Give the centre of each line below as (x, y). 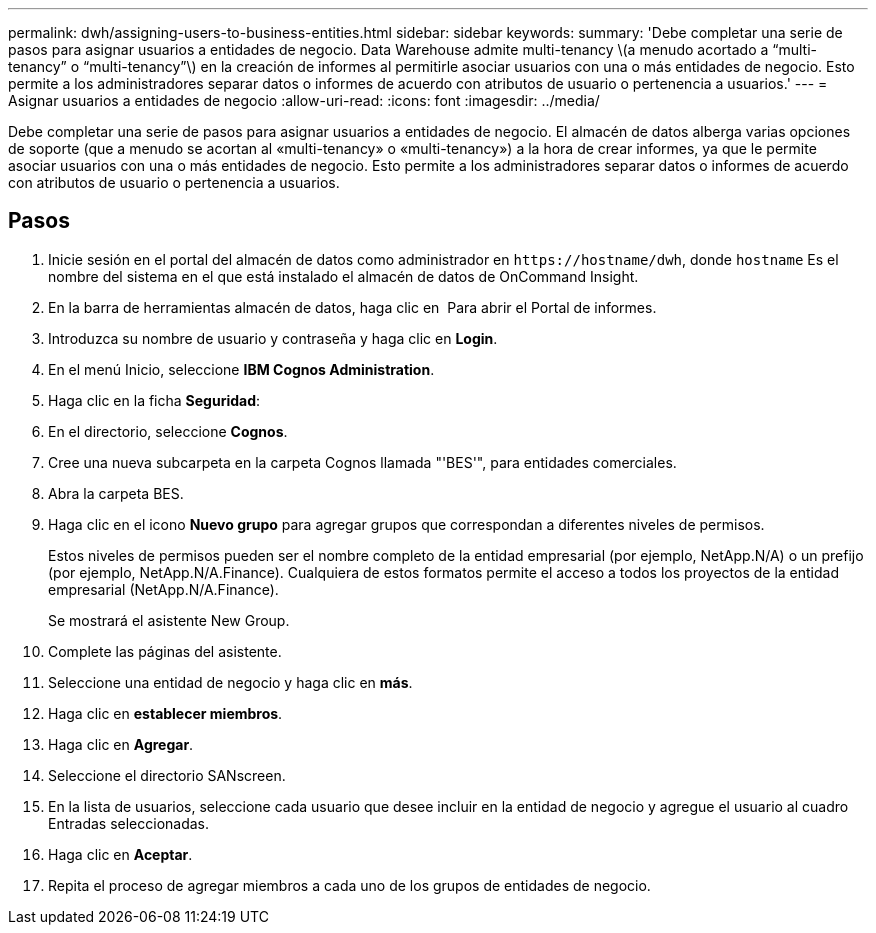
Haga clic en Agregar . (121, 744)
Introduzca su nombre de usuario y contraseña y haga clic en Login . (273, 338)
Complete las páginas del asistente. (165, 651)
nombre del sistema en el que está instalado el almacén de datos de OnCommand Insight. (343, 276)
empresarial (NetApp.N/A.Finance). (163, 589)
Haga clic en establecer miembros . (165, 713)
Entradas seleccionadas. (129, 823)
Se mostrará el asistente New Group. (169, 620)
